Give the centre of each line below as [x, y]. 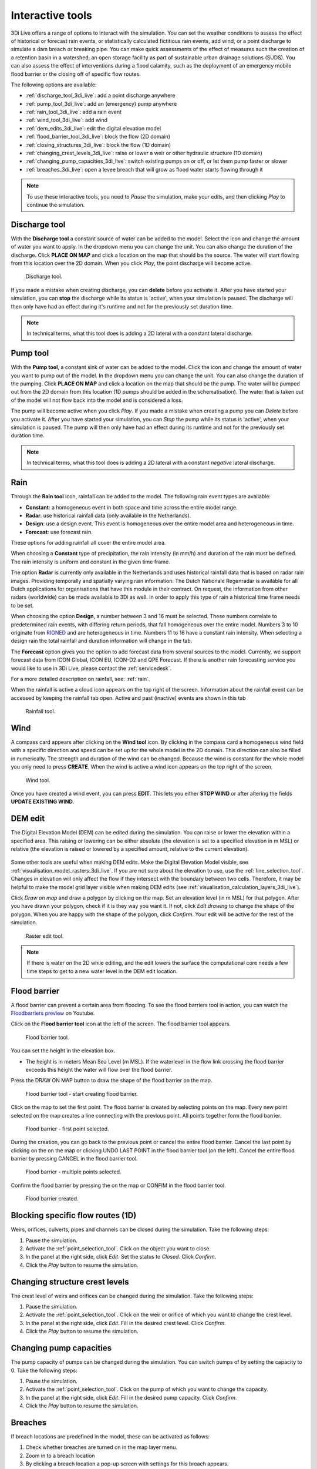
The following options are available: [54, 85]
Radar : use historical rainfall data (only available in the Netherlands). [108, 515]
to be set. [22, 605]
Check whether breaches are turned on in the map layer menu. [102, 1447]
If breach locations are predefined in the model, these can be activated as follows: [110, 1436]
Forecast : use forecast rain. [59, 532]
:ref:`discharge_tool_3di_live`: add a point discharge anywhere [100, 95]
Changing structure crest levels [70, 1282]
